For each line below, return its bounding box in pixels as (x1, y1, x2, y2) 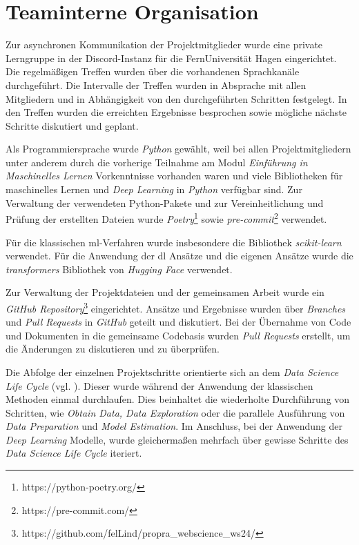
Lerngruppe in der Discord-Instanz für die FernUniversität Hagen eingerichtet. (6, 50, 337, 65)
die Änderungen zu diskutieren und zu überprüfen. (6, 341, 220, 356)
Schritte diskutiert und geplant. (6, 118, 139, 132)
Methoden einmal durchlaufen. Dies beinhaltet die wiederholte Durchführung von (6, 392, 350, 406)
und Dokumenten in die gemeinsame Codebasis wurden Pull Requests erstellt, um (6, 328, 351, 342)
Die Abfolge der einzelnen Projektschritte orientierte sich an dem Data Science (6, 364, 339, 379)
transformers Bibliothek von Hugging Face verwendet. (6, 261, 233, 276)
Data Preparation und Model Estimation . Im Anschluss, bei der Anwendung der (6, 419, 343, 433)
